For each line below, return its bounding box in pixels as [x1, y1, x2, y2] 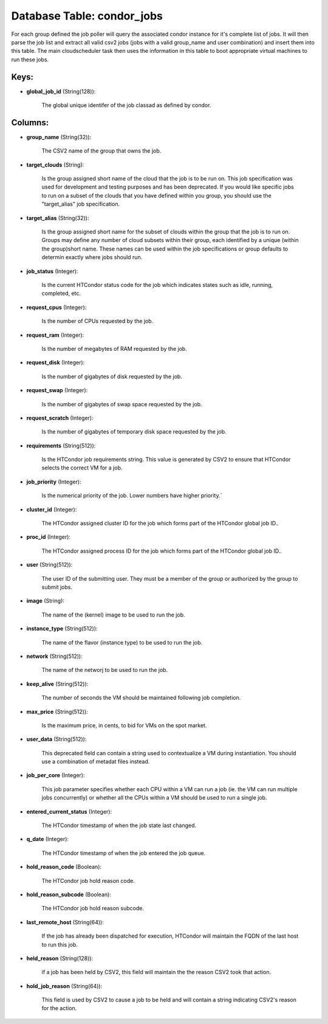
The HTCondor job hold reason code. [41, 877, 135, 884]
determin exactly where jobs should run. [41, 254, 143, 261]
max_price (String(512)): [26, 708, 88, 715]
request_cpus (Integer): [26, 303, 87, 311]
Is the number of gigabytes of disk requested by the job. [41, 373, 182, 380]
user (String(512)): [26, 561, 73, 569]
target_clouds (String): [26, 161, 84, 168]
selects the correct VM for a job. [41, 464, 123, 471]
